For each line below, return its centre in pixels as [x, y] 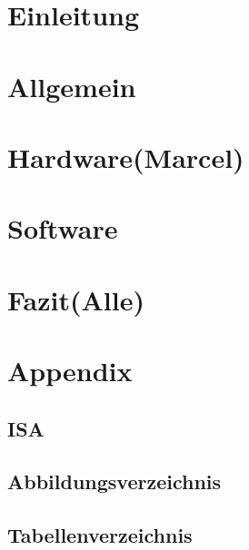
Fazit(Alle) [76, 299]
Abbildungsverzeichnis [115, 481]
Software [63, 228]
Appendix [70, 371]
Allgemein [72, 86]
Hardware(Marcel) [126, 157]
